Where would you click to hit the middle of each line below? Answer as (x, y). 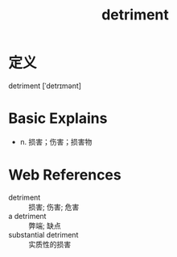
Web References (65, 175)
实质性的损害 (49, 244)
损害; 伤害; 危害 (54, 207)
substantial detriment (43, 234)
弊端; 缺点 (45, 225)
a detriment (27, 216)
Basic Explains (58, 118)
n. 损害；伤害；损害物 (56, 141)
